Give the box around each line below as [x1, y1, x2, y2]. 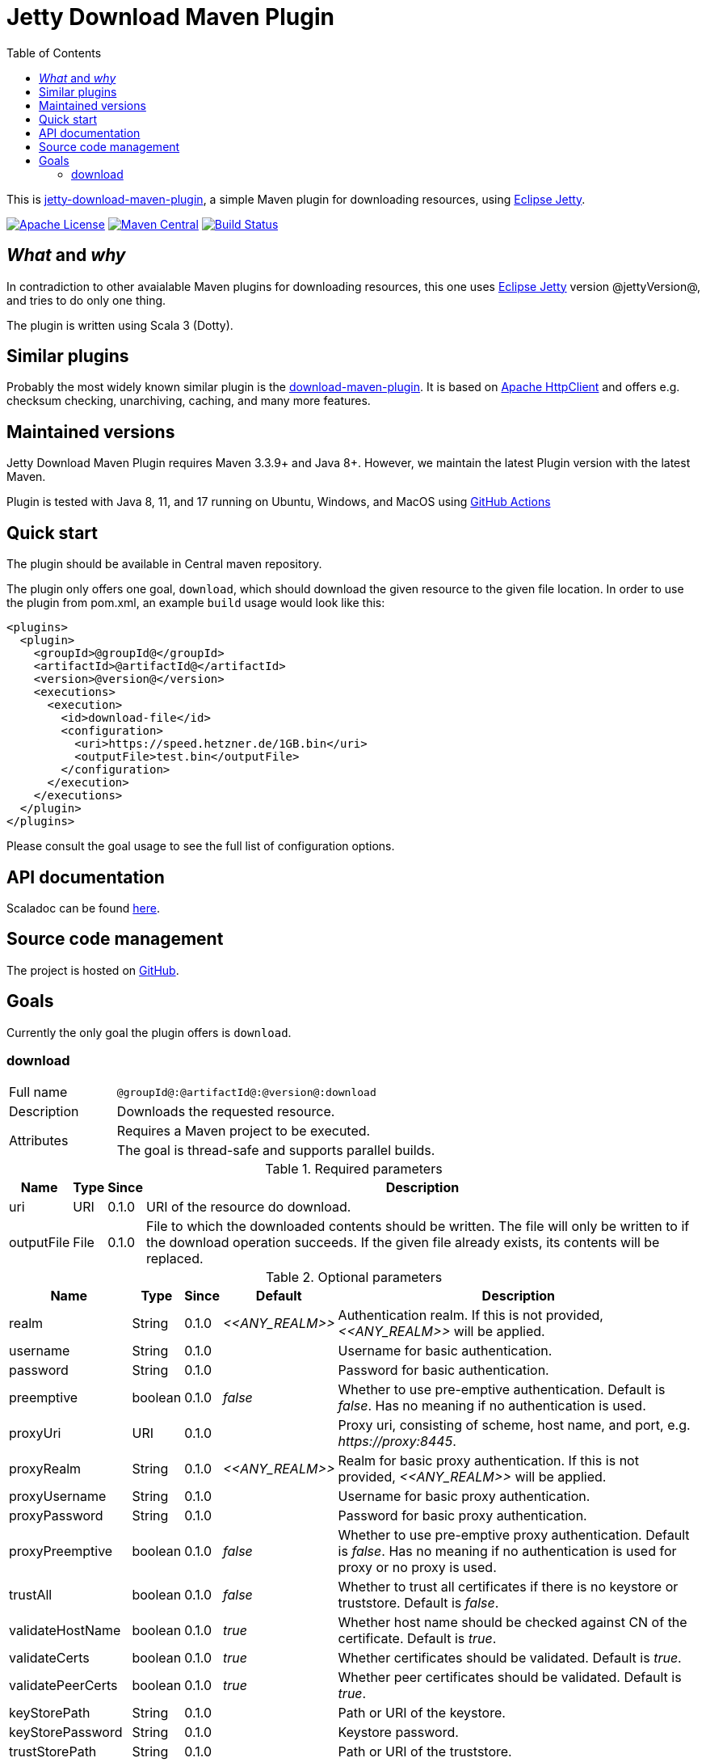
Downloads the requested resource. [116, 1103, 335, 1120]
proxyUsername [9, 1488, 107, 1505]
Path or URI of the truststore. [338, 1743, 512, 1760]
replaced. [145, 1250, 204, 1267]
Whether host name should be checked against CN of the [338, 1614, 687, 1631]
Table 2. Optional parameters [265, 1269, 443, 1286]
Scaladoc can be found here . [6, 900, 160, 915]
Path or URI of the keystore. [338, 1705, 506, 1722]
